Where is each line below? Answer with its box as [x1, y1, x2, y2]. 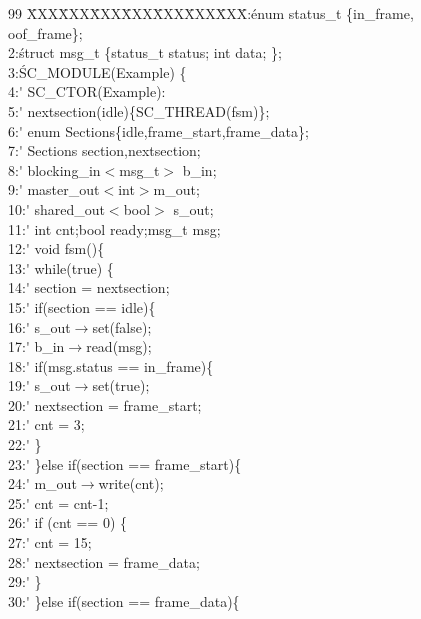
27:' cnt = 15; [8, 532, 92, 553]
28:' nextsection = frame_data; [8, 551, 200, 572]
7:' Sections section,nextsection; [8, 140, 201, 161]
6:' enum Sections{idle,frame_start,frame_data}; [8, 120, 309, 141]
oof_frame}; [8, 22, 83, 43]
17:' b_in [8, 336, 65, 357]
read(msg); [86, 336, 152, 357]
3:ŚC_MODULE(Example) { [8, 61, 187, 82]
